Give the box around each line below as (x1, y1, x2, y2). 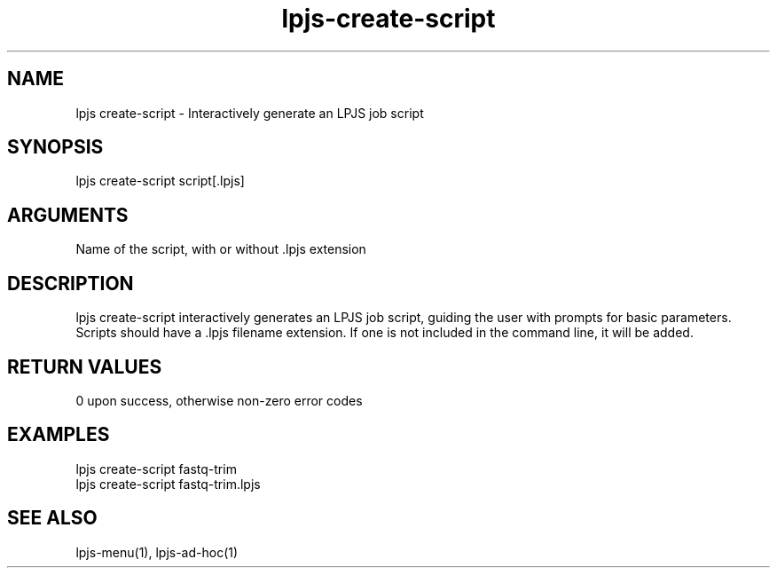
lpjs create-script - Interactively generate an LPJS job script (75, 105, 424, 121)
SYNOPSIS (7, 136, 104, 159)
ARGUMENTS (7, 203, 129, 226)
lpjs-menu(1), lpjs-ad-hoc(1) (75, 544, 239, 560)
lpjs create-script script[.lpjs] (75, 173, 245, 189)
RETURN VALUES (7, 355, 162, 378)
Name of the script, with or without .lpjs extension (75, 241, 366, 257)
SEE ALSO (7, 507, 98, 530)
